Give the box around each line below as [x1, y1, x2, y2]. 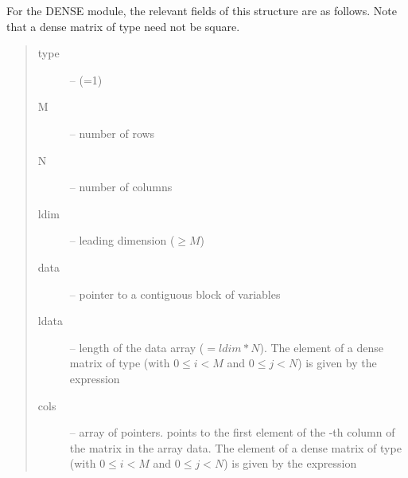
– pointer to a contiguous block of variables [69, 285, 281, 302]
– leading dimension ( [69, 232, 175, 249]
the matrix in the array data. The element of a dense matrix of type [69, 439, 402, 456]
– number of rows [69, 124, 155, 141]
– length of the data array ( [69, 339, 204, 355]
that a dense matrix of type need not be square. [6, 18, 240, 34]
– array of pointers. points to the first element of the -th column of [69, 424, 395, 441]
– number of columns [69, 178, 173, 195]
